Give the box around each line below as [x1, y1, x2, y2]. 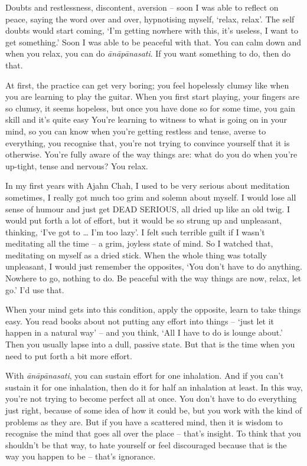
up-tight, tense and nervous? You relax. [5, 159, 148, 172]
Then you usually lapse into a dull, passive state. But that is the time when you [5, 338, 295, 350]
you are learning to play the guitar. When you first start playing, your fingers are [5, 90, 299, 103]
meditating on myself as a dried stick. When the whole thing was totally [5, 248, 267, 261]
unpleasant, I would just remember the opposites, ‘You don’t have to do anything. [5, 260, 302, 273]
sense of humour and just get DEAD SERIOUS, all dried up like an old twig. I [5, 202, 290, 215]
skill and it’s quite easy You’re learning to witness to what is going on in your [5, 113, 287, 126]
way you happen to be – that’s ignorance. [5, 450, 156, 462]
